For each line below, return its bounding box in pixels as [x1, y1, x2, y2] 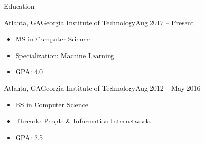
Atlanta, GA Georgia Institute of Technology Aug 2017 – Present [4, 17, 194, 27]
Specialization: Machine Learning [15, 50, 114, 60]
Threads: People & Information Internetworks [15, 116, 152, 126]
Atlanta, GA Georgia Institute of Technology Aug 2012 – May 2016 [4, 82, 201, 93]
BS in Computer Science [15, 99, 88, 109]
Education [4, 1, 35, 11]
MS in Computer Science [15, 34, 90, 44]
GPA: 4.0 [15, 66, 43, 77]
